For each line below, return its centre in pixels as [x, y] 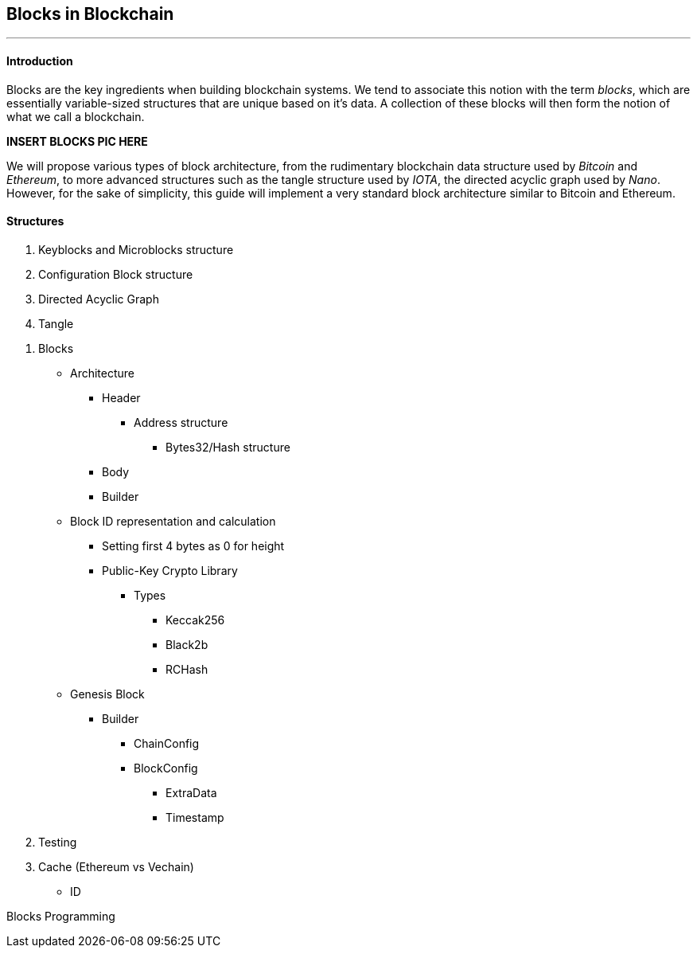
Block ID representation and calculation [173, 521]
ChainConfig [167, 743]
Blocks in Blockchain [90, 14]
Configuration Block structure [116, 274]
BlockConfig [166, 768]
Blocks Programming [61, 916]
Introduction [40, 61]
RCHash [187, 669]
